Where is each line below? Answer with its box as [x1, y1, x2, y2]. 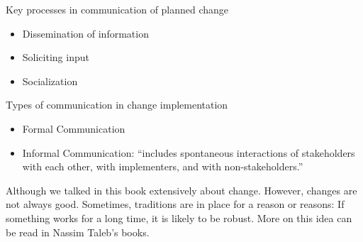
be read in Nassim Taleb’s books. [6, 224, 150, 239]
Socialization [22, 73, 78, 88]
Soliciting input [22, 50, 89, 65]
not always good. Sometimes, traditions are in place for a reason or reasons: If [6, 197, 345, 211]
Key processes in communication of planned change [6, 2, 229, 16]
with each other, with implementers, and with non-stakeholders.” [22, 159, 303, 174]
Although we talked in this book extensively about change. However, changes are [6, 182, 357, 197]
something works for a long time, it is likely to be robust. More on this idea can [6, 210, 352, 225]
